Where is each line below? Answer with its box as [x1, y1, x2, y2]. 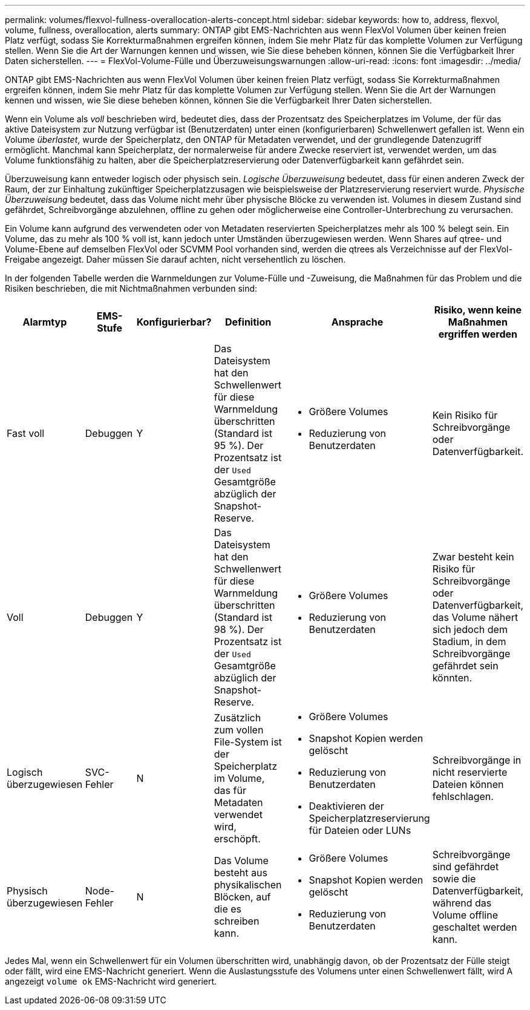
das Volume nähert [432, 611, 519, 623]
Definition [224, 316, 272, 328]
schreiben [214, 915, 260, 927]
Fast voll [7, 427, 45, 439]
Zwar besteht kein [432, 551, 514, 563]
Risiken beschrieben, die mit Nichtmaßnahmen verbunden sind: [5, 283, 258, 293]
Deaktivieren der [309, 800, 384, 812]
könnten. [432, 672, 473, 684]
